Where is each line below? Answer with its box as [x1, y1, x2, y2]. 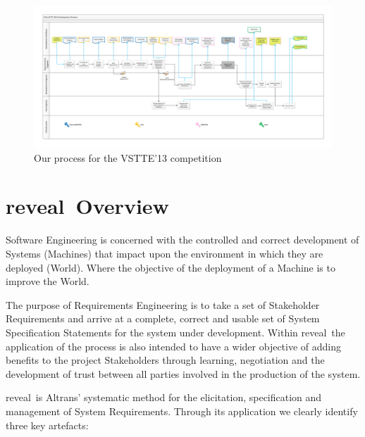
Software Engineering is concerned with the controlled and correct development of [6, 232, 359, 247]
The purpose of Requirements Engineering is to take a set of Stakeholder [6, 297, 320, 312]
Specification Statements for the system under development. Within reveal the [6, 324, 345, 339]
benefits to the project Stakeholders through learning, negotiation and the [6, 353, 325, 367]
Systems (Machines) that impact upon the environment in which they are [6, 246, 323, 260]
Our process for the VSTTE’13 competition [34, 150, 222, 165]
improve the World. [6, 274, 89, 289]
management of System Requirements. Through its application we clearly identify [6, 403, 358, 418]
